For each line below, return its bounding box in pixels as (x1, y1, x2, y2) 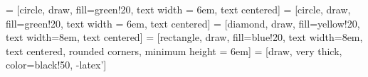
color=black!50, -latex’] (6, 57, 107, 72)
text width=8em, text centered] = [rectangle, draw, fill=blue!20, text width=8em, (6, 30, 363, 45)
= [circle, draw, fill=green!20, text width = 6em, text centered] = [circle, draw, (6, 2, 351, 16)
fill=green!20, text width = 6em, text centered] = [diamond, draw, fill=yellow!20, (6, 16, 360, 30)
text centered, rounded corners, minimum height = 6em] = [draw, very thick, (6, 43, 342, 58)
